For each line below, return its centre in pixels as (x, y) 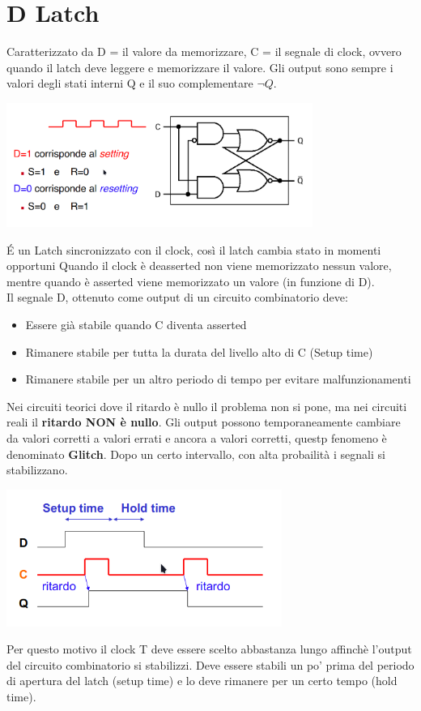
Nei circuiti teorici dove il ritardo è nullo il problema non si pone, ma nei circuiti (207, 406)
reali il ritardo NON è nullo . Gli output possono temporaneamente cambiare (204, 422)
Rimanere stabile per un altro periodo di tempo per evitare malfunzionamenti (218, 379)
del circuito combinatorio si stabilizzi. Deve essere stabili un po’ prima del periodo (210, 664)
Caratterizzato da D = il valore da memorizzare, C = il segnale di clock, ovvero (204, 51)
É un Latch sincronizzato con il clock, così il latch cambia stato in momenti (194, 249)
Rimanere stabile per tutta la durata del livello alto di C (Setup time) (199, 351)
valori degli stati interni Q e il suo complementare (130, 83)
